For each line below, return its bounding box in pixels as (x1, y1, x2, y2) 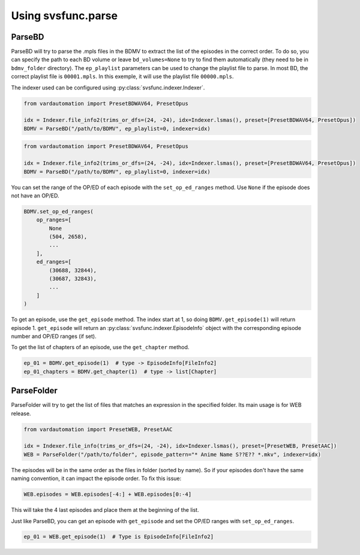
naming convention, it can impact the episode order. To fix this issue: (11, 475, 182, 482)
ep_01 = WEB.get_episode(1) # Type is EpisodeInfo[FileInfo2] (23, 533, 214, 540)
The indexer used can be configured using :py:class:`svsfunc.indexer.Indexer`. (11, 84, 205, 91)
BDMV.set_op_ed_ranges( (23, 208, 94, 215)
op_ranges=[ (36, 217, 72, 223)
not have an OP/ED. (11, 192, 59, 199)
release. (11, 410, 31, 417)
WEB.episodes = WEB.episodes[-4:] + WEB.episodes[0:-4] (23, 491, 192, 498)
